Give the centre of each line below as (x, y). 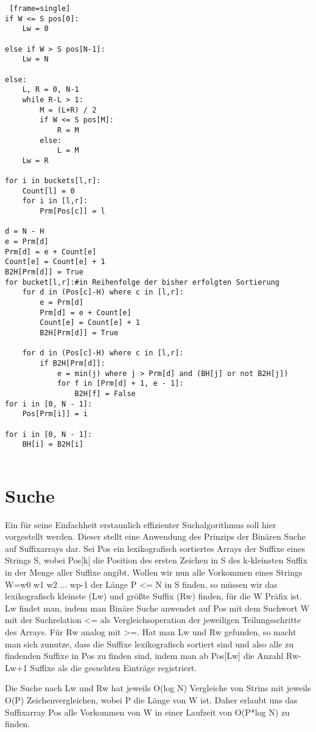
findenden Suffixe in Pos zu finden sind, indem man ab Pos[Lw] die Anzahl (144, 656)
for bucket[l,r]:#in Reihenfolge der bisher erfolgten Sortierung (142, 282)
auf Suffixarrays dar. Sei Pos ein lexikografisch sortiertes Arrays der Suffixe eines (155, 548)
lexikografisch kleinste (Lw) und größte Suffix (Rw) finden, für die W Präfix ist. (153, 596)
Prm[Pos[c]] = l (72, 211)
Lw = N (35, 59)
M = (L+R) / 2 (68, 110)
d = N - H (25, 232)
